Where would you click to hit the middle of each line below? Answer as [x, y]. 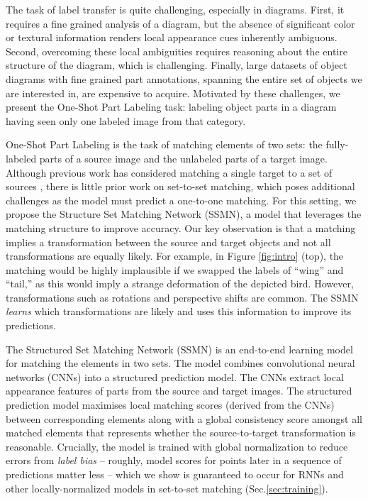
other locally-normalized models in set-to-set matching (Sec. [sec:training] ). [167, 488]
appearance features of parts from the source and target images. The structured [179, 391]
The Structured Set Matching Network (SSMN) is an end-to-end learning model [179, 349]
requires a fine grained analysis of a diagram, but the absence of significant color [180, 23]
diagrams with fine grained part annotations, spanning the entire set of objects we [184, 78]
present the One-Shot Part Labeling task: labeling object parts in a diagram [171, 107]
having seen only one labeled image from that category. [126, 120]
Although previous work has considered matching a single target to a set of [169, 172]
